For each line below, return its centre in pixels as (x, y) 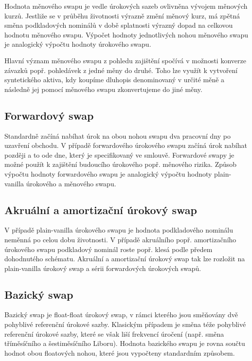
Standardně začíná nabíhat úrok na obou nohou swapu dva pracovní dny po (118, 135)
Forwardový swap (49, 115)
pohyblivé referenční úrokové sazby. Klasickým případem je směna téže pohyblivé (125, 324)
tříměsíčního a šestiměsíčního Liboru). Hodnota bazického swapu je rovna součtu (125, 343)
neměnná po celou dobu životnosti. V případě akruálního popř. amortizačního (120, 239)
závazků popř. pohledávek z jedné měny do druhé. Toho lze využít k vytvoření (121, 70)
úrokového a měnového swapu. (71, 183)
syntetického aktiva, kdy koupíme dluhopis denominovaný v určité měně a (115, 80)
